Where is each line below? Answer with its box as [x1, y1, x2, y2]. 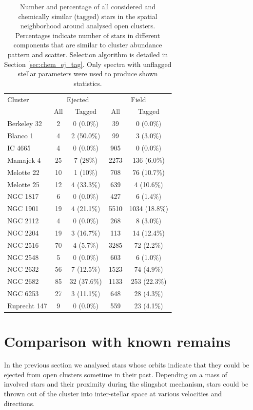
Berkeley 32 [7, 118, 42, 129]
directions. [4, 398, 35, 408]
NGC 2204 [7, 227, 39, 237]
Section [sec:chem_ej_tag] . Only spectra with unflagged [4, 59, 172, 69]
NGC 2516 [7, 239, 39, 250]
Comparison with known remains [4, 331, 231, 351]
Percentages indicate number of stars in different [15, 30, 160, 40]
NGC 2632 [7, 264, 39, 274]
